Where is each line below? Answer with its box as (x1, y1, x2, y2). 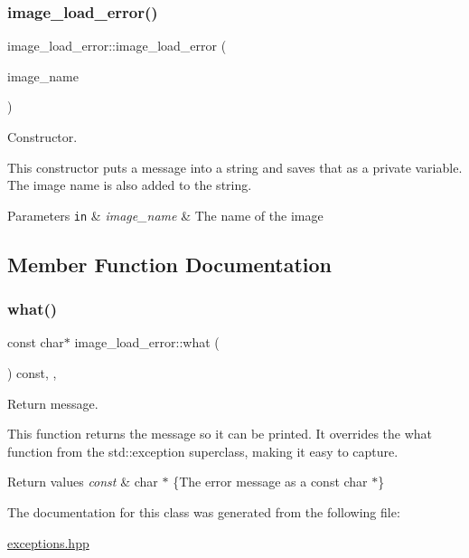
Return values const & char (7, 472, 158, 491)
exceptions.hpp (7, 533, 89, 552)
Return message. (7, 393, 98, 412)
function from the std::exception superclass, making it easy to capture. (7, 441, 399, 460)
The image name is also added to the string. (7, 175, 252, 194)
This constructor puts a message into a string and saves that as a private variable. (7, 157, 463, 176)
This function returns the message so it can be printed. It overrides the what (7, 424, 433, 443)
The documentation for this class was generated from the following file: (7, 503, 400, 521)
